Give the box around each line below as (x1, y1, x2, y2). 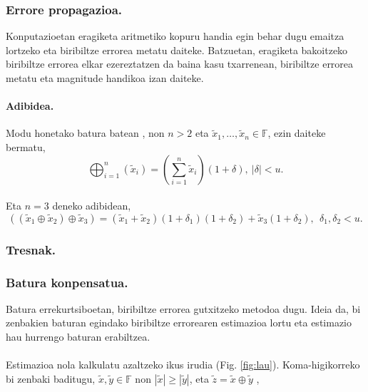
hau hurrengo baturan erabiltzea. (6, 329, 150, 344)
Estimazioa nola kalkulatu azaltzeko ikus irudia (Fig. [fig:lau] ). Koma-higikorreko (6, 357, 360, 372)
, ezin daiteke (267, 125, 326, 140)
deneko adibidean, (52, 198, 131, 213)
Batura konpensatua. (6, 273, 128, 291)
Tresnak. (6, 240, 56, 258)
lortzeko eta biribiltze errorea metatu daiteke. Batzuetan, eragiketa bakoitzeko (6, 42, 348, 57)
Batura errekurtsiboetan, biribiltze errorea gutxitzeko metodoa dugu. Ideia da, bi (6, 301, 361, 316)
